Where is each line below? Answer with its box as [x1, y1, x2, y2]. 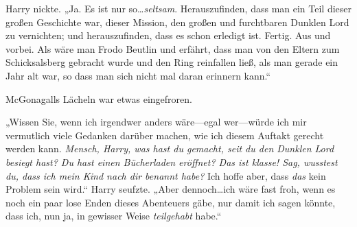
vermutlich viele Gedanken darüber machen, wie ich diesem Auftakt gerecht [5, 128, 324, 142]
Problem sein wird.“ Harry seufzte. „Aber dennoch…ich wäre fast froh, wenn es [5, 182, 336, 196]
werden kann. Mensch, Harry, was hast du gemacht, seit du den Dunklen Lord [5, 141, 334, 156]
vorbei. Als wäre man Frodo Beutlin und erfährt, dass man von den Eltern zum [5, 41, 340, 56]
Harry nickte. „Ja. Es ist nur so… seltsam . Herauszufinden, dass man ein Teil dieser [5, 1, 352, 15]
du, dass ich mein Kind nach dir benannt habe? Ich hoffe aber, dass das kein [5, 168, 326, 182]
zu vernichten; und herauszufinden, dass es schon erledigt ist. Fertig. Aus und [5, 28, 331, 43]
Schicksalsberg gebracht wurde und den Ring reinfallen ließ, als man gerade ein [5, 55, 338, 69]
